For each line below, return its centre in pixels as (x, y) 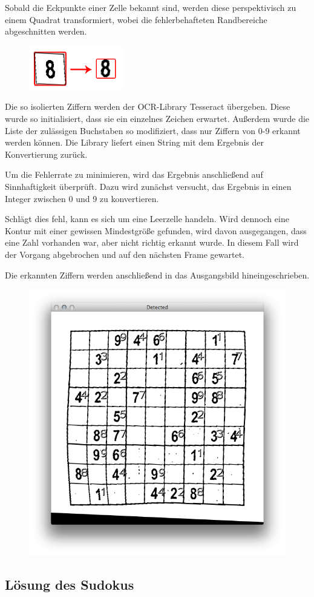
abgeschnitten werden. (46, 31)
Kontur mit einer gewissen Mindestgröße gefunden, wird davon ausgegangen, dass (156, 230)
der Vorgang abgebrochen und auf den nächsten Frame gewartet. (125, 254)
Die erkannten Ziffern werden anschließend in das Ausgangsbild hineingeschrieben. (157, 275)
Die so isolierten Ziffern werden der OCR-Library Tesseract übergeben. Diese (148, 106)
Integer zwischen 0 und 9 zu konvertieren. (82, 198)
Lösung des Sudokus (70, 585)
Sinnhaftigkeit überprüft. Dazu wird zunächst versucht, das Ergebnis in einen (148, 186)
